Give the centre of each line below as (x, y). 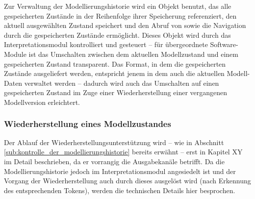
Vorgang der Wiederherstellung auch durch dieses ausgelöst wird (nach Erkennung (127, 181)
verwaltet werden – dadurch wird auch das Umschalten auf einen (122, 83)
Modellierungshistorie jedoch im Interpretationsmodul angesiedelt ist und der (120, 171)
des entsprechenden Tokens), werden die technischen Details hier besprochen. (120, 190)
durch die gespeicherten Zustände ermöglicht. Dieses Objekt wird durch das (117, 35)
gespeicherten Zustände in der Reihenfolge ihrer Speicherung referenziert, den (120, 15)
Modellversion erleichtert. (42, 102)
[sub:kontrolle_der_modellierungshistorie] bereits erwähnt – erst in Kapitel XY (123, 152)
